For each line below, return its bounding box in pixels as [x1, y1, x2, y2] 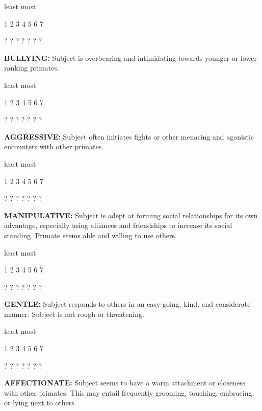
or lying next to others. [4, 397, 76, 408]
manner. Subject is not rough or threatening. [4, 308, 144, 319]
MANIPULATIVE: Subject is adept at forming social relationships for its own [4, 210, 258, 220]
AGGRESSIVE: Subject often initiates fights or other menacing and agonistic [4, 131, 254, 142]
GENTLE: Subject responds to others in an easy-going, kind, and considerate [4, 299, 251, 309]
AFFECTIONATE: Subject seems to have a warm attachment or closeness [4, 377, 246, 388]
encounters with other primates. [4, 141, 104, 152]
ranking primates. [4, 62, 59, 73]
